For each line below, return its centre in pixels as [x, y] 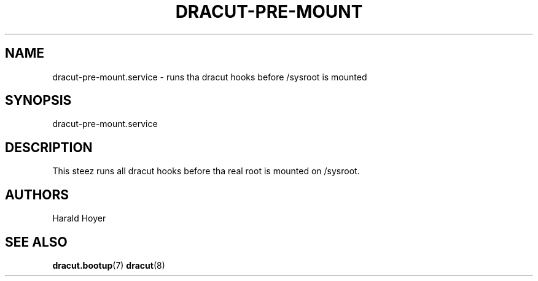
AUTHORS [37, 194]
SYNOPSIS [38, 101]
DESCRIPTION [49, 147]
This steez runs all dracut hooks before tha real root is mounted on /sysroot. [206, 171]
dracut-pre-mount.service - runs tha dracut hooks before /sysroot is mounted [210, 77]
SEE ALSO [36, 242]
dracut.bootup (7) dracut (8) [109, 265]
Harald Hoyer [79, 218]
